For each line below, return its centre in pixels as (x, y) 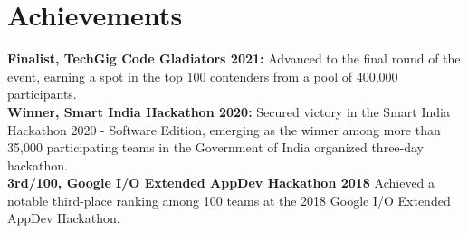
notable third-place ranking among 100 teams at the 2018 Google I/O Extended (229, 200)
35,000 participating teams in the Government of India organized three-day (216, 147)
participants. (42, 94)
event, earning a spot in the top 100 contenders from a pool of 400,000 (203, 76)
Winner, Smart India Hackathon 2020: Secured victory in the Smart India (229, 111)
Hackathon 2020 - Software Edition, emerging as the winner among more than (224, 129)
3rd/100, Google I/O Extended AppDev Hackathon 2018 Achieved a (221, 183)
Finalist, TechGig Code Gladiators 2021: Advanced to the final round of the (234, 58)
